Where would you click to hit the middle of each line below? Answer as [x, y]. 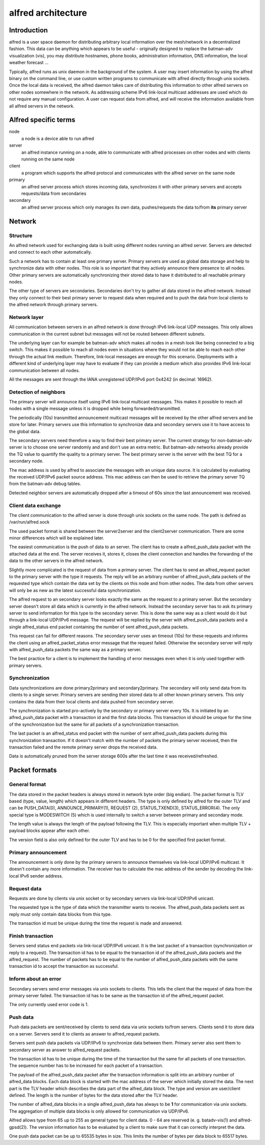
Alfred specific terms [42, 120]
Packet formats [33, 770]
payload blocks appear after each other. [50, 831]
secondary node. [26, 461]
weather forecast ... [29, 63]
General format [27, 784]
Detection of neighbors [37, 392]
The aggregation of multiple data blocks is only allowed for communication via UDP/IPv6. [99, 1111]
